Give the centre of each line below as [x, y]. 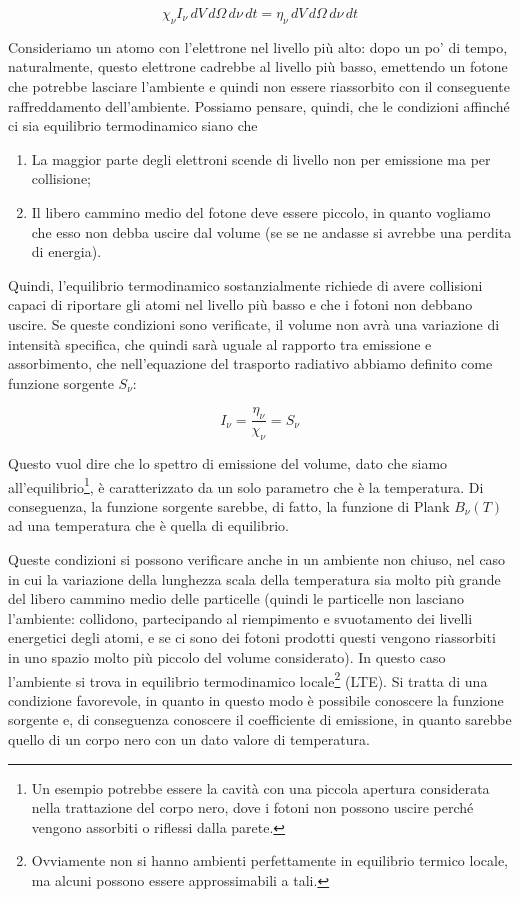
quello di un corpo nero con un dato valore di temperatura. [189, 738]
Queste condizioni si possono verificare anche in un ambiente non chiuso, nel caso [257, 558]
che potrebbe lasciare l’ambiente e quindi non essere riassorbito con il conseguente [259, 85]
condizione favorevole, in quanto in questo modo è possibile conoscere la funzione [256, 699]
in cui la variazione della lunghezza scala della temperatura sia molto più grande [254, 578]
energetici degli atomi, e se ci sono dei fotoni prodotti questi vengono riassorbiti [252, 637]
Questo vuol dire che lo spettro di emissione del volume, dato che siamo [228, 462]
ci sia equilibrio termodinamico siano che [133, 125]
